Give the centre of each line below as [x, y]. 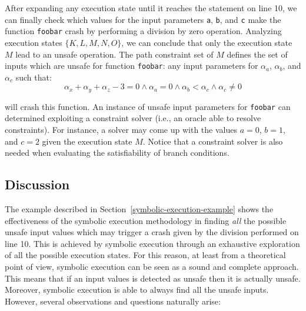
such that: [34, 77]
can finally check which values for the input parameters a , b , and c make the [143, 19]
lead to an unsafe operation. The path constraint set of [114, 54]
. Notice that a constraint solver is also [213, 141]
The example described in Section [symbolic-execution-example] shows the [139, 209]
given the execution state [87, 141]
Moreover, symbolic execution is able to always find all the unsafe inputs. [137, 290]
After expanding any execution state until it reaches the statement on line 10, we [151, 8]
